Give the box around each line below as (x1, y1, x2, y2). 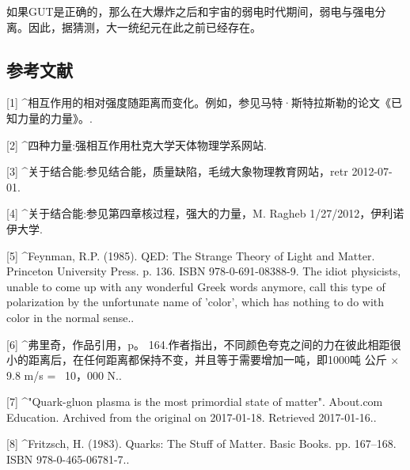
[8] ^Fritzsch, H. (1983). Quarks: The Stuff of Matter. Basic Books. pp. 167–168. (6, 435, 397, 452)
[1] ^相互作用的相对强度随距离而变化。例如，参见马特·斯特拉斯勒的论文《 (6, 94, 392, 111)
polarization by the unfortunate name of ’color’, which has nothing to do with (6, 294, 385, 310)
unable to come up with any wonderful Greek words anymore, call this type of (6, 278, 385, 294)
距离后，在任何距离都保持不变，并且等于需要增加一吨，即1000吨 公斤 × (28, 351, 400, 368)
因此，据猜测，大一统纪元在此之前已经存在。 (28, 18, 261, 35)
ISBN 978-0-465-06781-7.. (6, 451, 130, 468)
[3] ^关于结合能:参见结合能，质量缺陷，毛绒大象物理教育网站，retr (6, 163, 348, 180)
